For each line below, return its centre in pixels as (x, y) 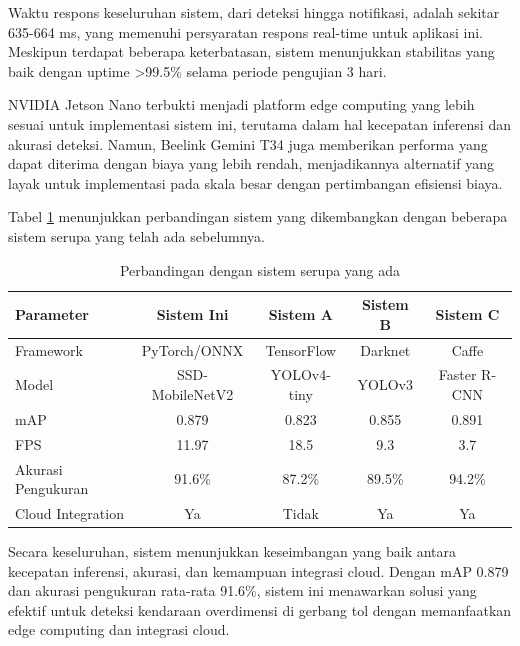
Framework (49, 349)
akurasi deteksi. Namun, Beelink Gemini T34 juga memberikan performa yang (248, 143)
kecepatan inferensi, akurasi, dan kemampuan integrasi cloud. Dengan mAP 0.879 (258, 570)
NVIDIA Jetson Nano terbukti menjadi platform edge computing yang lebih (241, 104)
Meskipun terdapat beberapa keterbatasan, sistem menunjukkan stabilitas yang (251, 51)
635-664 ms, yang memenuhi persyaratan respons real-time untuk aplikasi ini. (245, 31)
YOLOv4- (300, 374)
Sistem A (301, 313)
